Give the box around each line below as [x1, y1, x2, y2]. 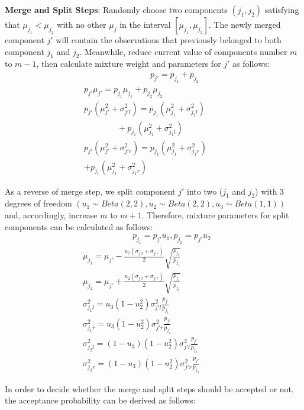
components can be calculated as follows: [5, 220, 153, 233]
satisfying [264, 4, 299, 15]
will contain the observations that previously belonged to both [56, 34, 282, 46]
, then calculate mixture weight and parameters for [36, 57, 221, 70]
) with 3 [255, 185, 284, 197]
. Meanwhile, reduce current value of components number [79, 45, 287, 57]
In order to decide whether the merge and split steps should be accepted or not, [5, 382, 294, 395]
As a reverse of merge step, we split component [5, 185, 176, 197]
